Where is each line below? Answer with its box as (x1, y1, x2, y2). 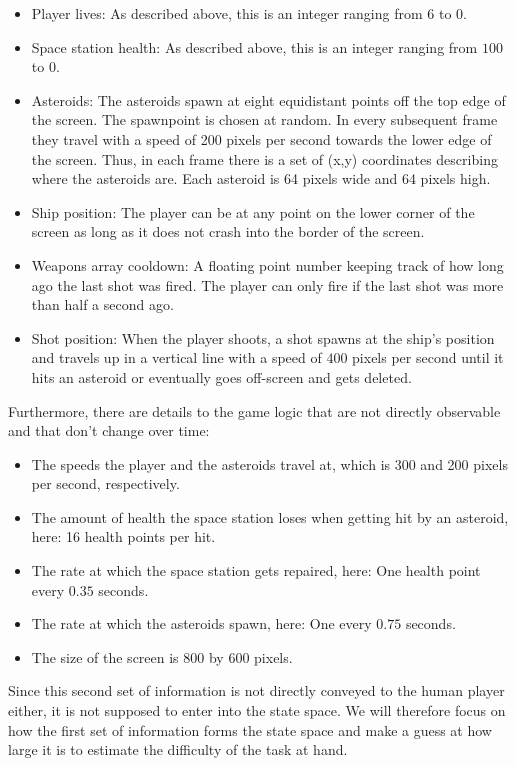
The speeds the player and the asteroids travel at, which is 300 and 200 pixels (31, 453, 508, 474)
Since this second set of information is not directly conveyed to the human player (8, 680, 505, 701)
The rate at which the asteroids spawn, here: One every (31, 613, 372, 634)
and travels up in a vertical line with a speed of (31, 347, 322, 368)
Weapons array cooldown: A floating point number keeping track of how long (31, 254, 504, 275)
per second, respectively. (31, 473, 180, 494)
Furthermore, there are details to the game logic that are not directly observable (8, 400, 501, 421)
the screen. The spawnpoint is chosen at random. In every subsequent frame (31, 109, 498, 130)
